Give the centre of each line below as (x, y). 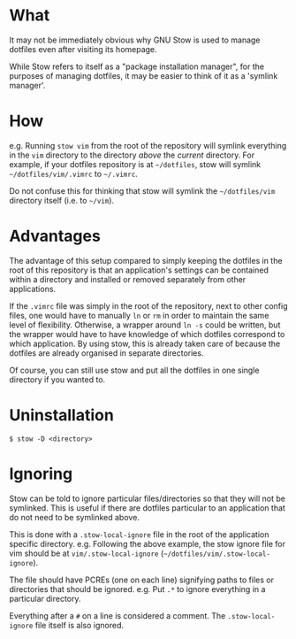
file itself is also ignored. (79, 625)
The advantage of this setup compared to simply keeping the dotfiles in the (146, 260)
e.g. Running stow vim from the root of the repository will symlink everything (148, 145)
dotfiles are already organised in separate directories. (106, 353)
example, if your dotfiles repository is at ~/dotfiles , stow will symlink (135, 164)
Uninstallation (62, 415)
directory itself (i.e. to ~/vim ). (62, 200)
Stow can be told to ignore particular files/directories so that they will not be (147, 498)
